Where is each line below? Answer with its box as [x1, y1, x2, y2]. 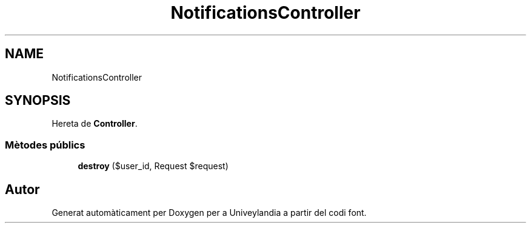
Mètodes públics [5, 138, 85, 151]
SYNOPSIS [5, 93, 71, 109]
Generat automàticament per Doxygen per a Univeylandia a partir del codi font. [52, 207, 367, 218]
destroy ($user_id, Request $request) [78, 161, 229, 172]
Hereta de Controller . [52, 118, 138, 129]
